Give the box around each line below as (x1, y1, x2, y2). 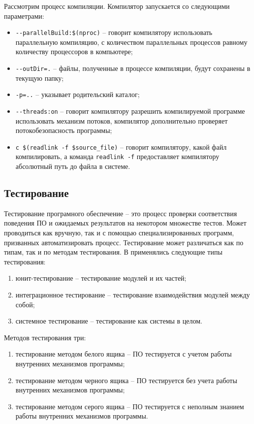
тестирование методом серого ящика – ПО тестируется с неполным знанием (15, 401, 244, 411)
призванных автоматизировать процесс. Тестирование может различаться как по (4, 237, 244, 247)
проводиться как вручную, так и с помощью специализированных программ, (4, 228, 234, 238)
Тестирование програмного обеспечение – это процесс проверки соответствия (4, 208, 237, 218)
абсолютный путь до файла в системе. (15, 161, 130, 171)
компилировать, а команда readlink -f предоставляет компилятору (15, 151, 220, 162)
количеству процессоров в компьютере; (15, 46, 133, 57)
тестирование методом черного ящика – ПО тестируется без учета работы (15, 375, 237, 385)
